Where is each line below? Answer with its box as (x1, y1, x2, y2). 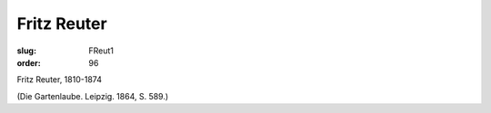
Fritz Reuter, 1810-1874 (16, 74, 102, 85)
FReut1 (88, 45, 114, 56)
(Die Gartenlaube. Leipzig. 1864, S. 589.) (16, 90, 169, 101)
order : (16, 57, 41, 68)
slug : (16, 45, 36, 56)
